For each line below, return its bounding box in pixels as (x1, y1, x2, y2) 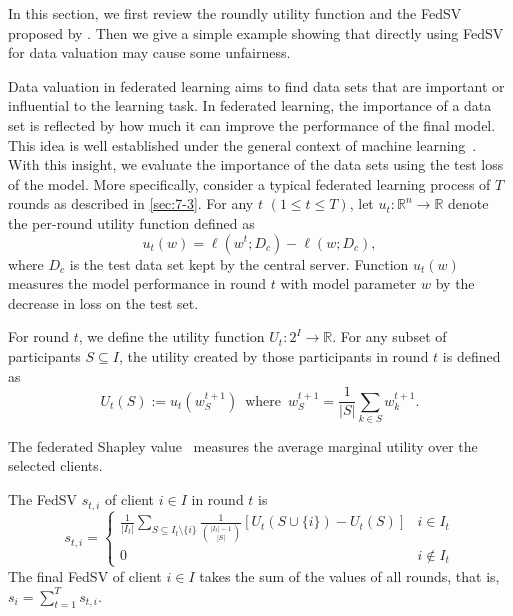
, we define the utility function (78, 326, 265, 347)
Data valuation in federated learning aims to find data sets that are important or (8, 75, 505, 96)
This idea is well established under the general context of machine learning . (8, 134, 477, 155)
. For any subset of (332, 326, 447, 347)
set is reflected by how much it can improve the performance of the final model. (8, 114, 496, 135)
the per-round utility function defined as (8, 212, 255, 233)
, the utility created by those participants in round (118, 345, 429, 366)
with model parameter (280, 273, 417, 294)
